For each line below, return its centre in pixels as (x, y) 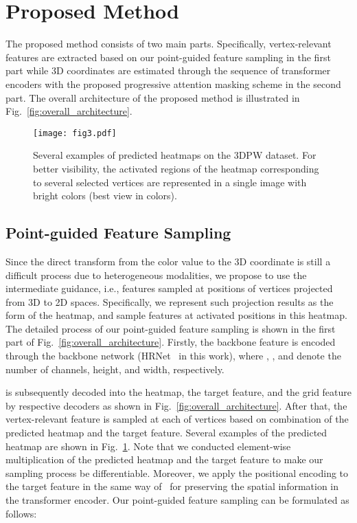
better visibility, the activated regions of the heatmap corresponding (176, 168)
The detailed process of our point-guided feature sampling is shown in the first (171, 328)
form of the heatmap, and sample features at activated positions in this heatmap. (176, 315)
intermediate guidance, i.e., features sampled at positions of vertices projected (169, 288)
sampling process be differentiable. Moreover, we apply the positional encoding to (177, 472)
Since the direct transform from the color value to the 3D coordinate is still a (168, 261)
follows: (21, 513)
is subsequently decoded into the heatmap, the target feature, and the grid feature (179, 392)
